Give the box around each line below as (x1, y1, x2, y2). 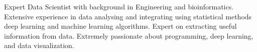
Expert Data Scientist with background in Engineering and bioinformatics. (4, 1, 234, 11)
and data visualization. (4, 40, 74, 51)
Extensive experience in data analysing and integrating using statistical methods (4, 11, 252, 21)
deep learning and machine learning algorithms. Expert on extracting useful (4, 21, 237, 31)
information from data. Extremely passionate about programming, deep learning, (4, 30, 253, 41)
